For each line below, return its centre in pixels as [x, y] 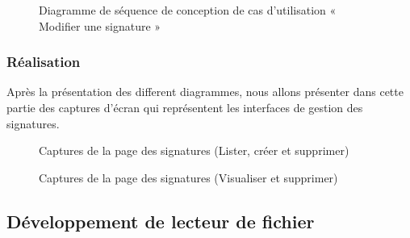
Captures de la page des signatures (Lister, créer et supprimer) [194, 150]
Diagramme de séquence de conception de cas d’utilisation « [188, 10]
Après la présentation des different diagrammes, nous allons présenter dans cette [205, 92]
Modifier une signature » [100, 25]
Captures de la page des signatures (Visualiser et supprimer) [188, 177]
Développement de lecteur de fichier [161, 221]
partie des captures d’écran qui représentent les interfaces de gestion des [185, 107]
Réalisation [44, 62]
